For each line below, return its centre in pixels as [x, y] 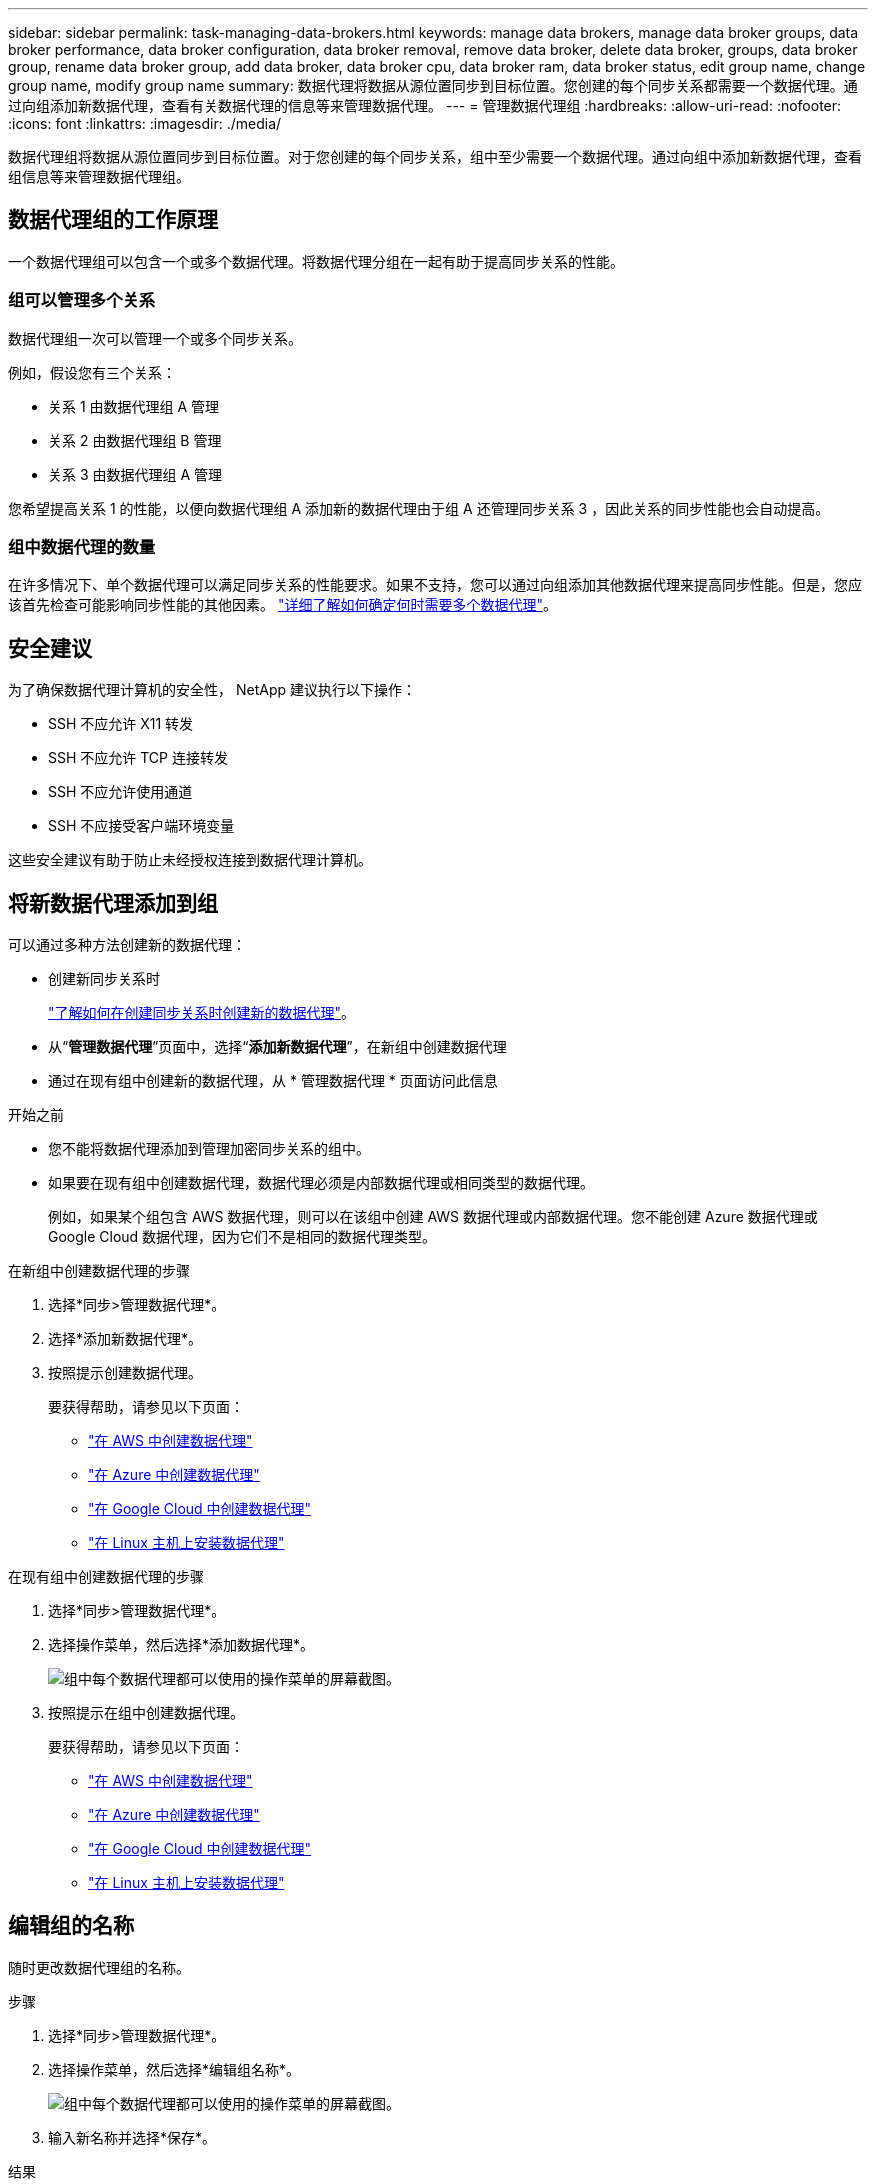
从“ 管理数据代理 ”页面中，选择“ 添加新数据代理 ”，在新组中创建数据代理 [277, 1047]
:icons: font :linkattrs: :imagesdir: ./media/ [145, 123]
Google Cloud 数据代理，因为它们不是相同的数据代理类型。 [242, 1237]
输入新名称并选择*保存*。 [132, 2137]
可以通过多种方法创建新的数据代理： [127, 945]
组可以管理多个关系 [82, 300]
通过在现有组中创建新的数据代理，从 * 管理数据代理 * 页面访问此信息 [273, 1081]
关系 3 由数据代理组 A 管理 [135, 474]
